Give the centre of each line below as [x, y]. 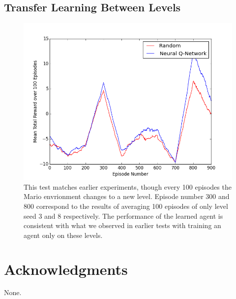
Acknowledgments [66, 269]
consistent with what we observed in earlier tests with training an [122, 225]
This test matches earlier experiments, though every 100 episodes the [128, 186]
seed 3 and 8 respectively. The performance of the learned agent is [123, 216]
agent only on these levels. [63, 235]
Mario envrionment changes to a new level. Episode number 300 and [127, 196]
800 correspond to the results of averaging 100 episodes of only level [126, 206]
